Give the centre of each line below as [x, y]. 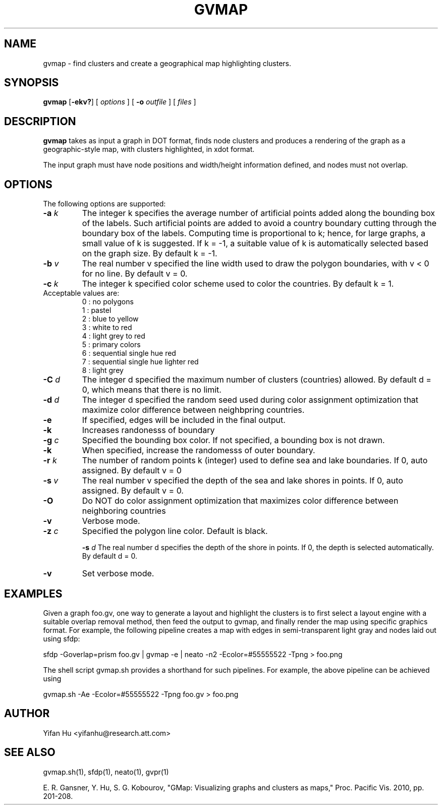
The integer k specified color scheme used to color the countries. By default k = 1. [238, 284]
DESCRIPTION [40, 121]
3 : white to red [107, 328]
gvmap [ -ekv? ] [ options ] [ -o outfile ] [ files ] [120, 102]
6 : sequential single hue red [129, 353]
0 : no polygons [108, 302]
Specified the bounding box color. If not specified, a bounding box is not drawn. [233, 440]
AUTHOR [27, 714]
